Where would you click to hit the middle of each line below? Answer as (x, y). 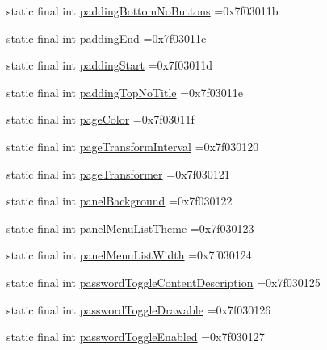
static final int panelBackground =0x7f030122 (119, 201)
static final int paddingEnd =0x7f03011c (107, 38)
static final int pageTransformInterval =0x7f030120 (133, 146)
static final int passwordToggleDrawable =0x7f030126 (139, 309)
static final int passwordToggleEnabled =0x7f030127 (136, 337)
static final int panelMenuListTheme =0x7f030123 (130, 228)
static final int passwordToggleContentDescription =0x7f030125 (163, 282)
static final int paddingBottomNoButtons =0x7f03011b (143, 11)
